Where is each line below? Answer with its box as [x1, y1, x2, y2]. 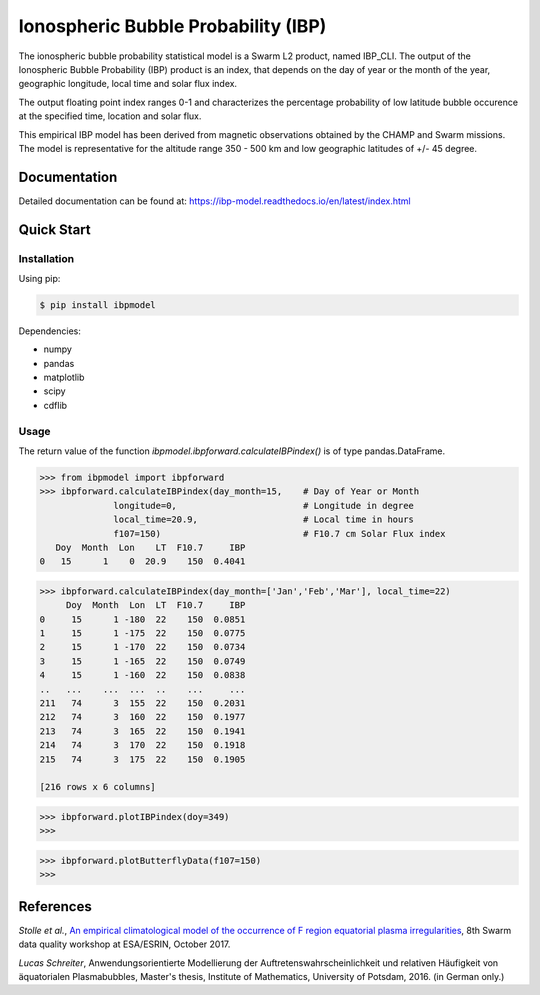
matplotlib [43, 371, 85, 384]
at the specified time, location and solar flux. [18, 110, 202, 122]
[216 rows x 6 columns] [39, 781, 157, 793]
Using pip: [18, 272, 61, 284]
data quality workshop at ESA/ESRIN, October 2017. [18, 938, 231, 950]
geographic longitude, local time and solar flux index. [18, 78, 238, 90]
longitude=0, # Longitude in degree [113, 500, 415, 511]
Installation [18, 251, 75, 265]
